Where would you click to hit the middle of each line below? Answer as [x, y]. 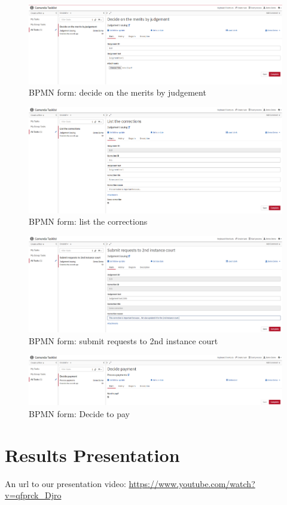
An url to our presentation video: [65, 483]
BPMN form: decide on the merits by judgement [117, 92]
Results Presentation [92, 455]
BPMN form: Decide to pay [80, 413]
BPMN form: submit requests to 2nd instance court [123, 340]
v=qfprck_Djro [33, 495]
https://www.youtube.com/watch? [192, 483]
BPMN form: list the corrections [88, 221]
